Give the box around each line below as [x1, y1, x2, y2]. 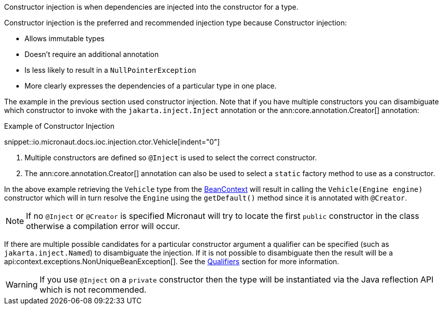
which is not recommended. [39, 285, 147, 295]
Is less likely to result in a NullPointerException [24, 66, 196, 74]
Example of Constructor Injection [4, 122, 115, 130]
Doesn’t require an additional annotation [24, 50, 159, 59]
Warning [6, 279, 38, 290]
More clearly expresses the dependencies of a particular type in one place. [24, 81, 277, 90]
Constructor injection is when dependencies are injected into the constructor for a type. [4, 3, 299, 11]
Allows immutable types [24, 34, 105, 43]
